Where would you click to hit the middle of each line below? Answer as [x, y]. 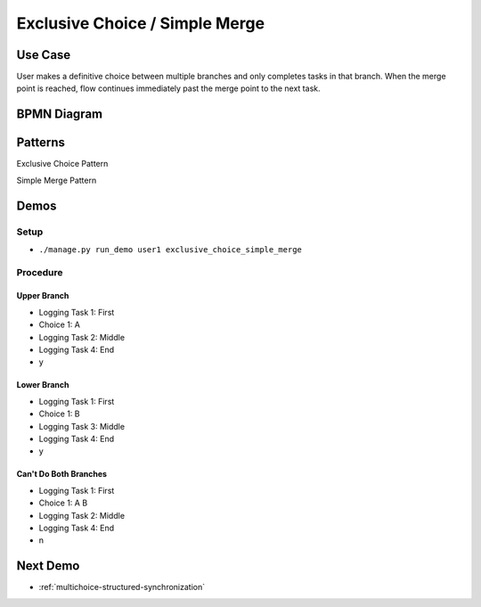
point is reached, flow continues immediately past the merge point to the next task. [168, 88]
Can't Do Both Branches [61, 474]
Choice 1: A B [63, 503]
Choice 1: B [59, 414]
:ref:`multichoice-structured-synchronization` [122, 587]
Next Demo [48, 566]
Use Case [44, 55]
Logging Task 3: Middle [82, 426]
